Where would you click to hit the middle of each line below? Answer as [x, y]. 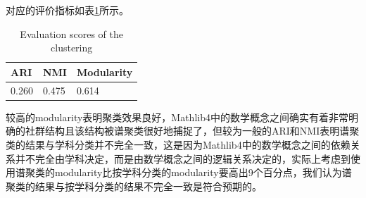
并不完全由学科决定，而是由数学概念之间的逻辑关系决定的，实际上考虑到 [183, 158]
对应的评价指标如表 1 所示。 [67, 10]
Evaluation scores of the [71, 33]
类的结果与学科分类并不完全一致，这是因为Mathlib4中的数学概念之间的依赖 [178, 144]
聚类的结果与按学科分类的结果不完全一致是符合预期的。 [134, 186]
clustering [72, 48]
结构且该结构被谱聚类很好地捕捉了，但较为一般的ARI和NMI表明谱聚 [202, 131]
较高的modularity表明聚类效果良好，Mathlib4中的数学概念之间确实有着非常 [177, 117]
